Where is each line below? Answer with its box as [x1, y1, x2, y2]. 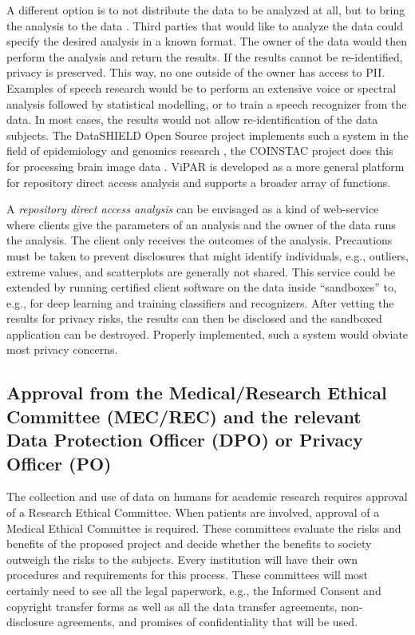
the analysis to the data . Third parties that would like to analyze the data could [6, 17, 403, 34]
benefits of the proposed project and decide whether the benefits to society [6, 535, 372, 552]
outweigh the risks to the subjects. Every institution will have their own [6, 550, 358, 567]
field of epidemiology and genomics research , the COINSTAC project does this [6, 142, 393, 159]
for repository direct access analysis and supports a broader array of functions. [6, 173, 391, 190]
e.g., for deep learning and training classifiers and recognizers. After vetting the [6, 294, 394, 311]
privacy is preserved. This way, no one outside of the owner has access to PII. [6, 64, 385, 81]
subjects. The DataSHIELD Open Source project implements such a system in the [6, 126, 409, 143]
